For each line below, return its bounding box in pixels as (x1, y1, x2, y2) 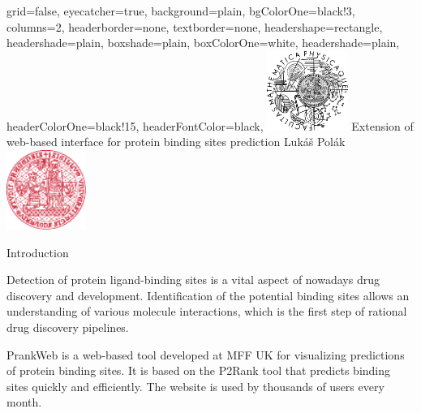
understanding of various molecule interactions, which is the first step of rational (6, 303, 407, 320)
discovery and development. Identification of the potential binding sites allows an (6, 286, 410, 303)
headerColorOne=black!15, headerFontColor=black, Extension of (6, 117, 414, 134)
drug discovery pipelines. (6, 318, 129, 335)
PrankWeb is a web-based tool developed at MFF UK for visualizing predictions (6, 346, 405, 363)
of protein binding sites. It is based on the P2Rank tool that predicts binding (6, 362, 391, 379)
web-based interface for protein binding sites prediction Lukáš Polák (6, 133, 346, 150)
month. (6, 394, 42, 411)
